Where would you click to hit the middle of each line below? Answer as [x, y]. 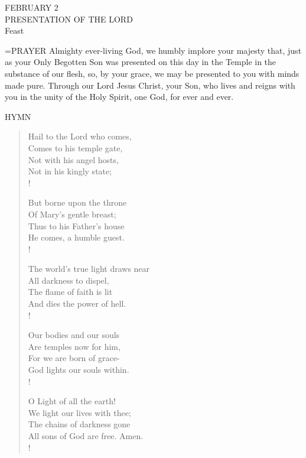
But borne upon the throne [77, 202]
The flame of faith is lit [70, 292]
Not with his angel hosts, [73, 159]
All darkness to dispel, [69, 280]
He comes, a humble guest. [76, 237]
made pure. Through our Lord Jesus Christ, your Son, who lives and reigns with [150, 85]
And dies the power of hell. [77, 303]
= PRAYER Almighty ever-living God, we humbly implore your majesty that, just [153, 50]
